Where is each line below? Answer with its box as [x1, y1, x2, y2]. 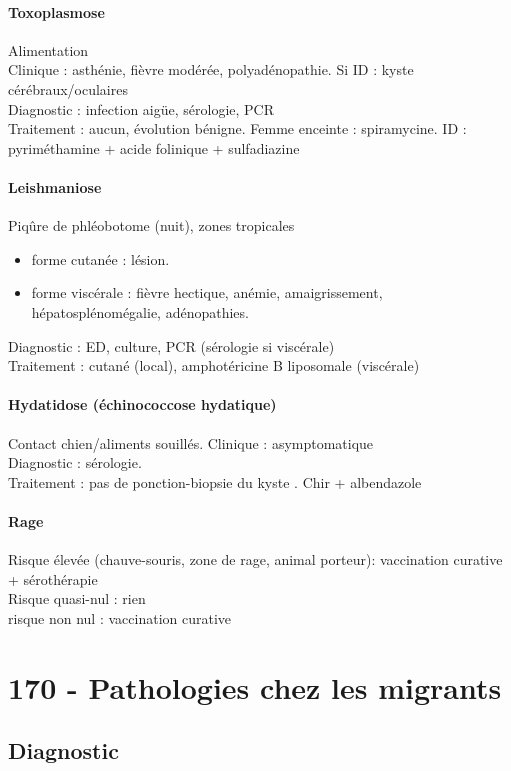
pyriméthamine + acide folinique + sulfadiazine [8, 137, 300, 158]
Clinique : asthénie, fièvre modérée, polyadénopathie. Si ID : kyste [8, 59, 414, 80]
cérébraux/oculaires [8, 78, 128, 99]
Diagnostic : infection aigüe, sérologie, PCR [8, 98, 274, 119]
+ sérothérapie [8, 568, 98, 589]
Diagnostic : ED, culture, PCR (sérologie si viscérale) [8, 335, 335, 356]
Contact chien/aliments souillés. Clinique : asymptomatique [8, 432, 374, 453]
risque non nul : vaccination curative [8, 607, 232, 628]
